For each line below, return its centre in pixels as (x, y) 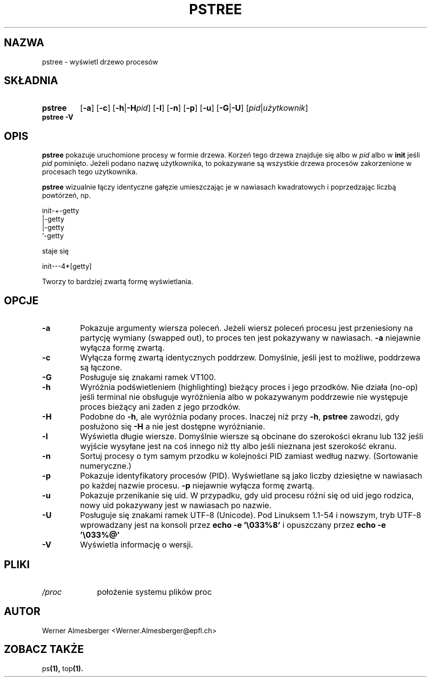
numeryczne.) (106, 466)
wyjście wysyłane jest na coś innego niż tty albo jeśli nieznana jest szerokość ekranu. (238, 446)
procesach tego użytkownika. (90, 172)
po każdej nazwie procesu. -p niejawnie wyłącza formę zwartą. (197, 486)
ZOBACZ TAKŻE (44, 649)
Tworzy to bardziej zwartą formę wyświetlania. (118, 282)
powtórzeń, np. (66, 195)
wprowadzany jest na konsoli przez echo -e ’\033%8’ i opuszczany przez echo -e (233, 525)
